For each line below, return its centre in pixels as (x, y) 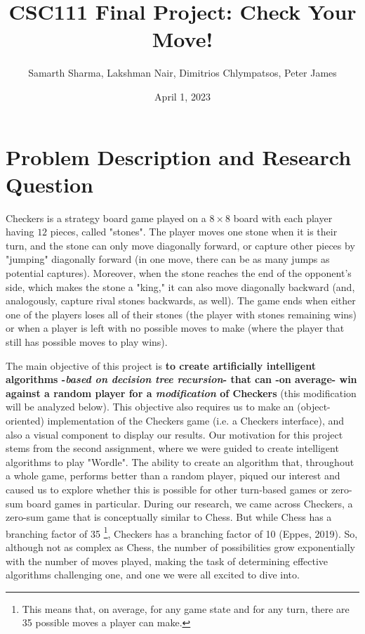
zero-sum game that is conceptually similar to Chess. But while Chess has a (169, 517)
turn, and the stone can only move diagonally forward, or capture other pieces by (180, 245)
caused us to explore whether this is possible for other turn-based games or (167, 489)
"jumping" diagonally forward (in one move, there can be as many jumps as (168, 259)
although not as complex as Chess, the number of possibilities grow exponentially (181, 546)
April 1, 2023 (182, 96)
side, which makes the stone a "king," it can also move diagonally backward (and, (180, 286)
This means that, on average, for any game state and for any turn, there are (186, 608)
